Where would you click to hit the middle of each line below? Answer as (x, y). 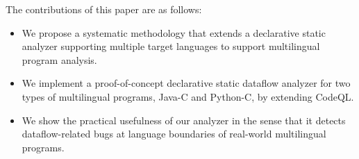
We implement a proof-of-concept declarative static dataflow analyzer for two (186, 83)
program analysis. (59, 59)
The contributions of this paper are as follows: (104, 9)
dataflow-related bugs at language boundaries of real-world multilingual (174, 134)
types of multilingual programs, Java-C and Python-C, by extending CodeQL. (188, 96)
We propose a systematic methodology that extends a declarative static (174, 32)
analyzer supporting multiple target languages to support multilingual (171, 46)
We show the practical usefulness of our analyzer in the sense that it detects (184, 120)
